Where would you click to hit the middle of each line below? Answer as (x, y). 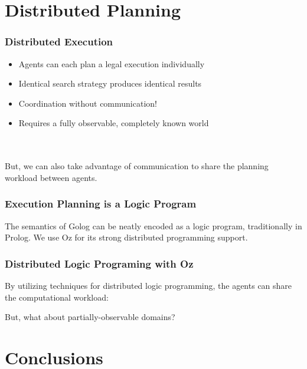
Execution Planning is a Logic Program (101, 204)
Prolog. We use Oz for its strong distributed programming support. (126, 237)
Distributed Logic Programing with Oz (99, 263)
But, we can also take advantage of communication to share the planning (137, 166)
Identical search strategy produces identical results (110, 83)
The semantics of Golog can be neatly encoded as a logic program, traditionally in (153, 225)
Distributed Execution (59, 42)
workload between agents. (51, 177)
